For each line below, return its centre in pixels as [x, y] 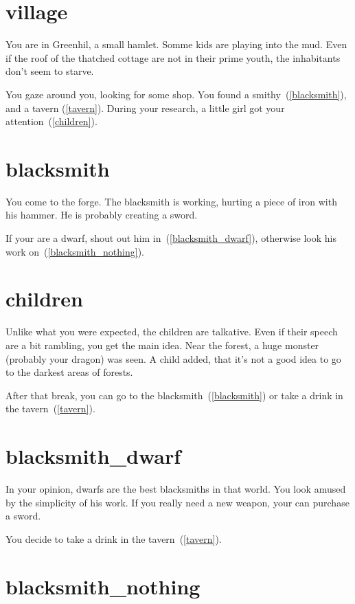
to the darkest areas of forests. [69, 372]
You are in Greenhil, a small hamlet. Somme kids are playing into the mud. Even [176, 44]
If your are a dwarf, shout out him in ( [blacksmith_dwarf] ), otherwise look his [171, 238]
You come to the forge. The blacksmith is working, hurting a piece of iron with [171, 201]
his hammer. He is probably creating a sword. [102, 215]
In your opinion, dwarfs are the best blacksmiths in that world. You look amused [176, 489]
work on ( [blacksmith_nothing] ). [75, 251]
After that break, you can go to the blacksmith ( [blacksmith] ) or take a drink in [174, 395]
